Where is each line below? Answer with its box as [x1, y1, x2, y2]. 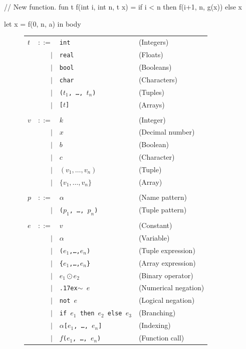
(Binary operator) [138, 270, 193, 280]
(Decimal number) [138, 127, 195, 137]
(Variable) [138, 232, 170, 243]
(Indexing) [138, 320, 171, 330]
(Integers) [138, 36, 169, 47]
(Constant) [138, 220, 172, 230]
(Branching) [138, 307, 176, 318]
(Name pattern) [138, 191, 187, 202]
